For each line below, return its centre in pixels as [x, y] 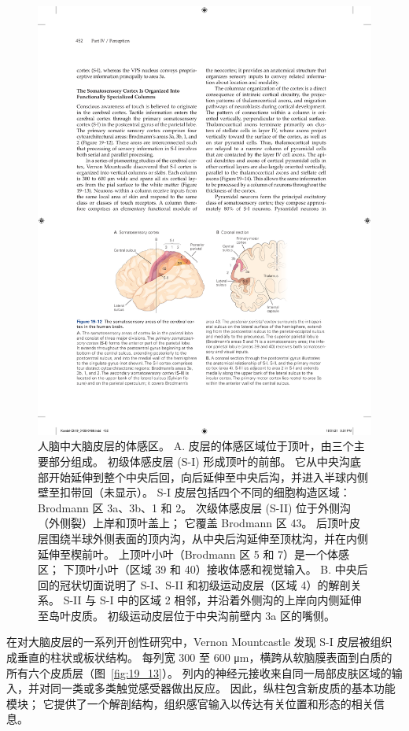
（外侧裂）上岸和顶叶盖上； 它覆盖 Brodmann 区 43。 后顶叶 [194, 523]
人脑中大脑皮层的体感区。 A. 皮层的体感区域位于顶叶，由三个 [196, 446]
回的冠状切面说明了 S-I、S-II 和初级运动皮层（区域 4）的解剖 [194, 584]
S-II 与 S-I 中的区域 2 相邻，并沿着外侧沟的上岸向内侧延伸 [212, 600]
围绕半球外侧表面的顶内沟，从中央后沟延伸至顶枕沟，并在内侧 [208, 538]
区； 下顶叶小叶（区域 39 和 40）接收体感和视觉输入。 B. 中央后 [203, 569]
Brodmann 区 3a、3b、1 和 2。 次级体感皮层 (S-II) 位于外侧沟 [195, 507]
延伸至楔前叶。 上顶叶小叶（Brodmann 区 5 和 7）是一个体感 [194, 554]
